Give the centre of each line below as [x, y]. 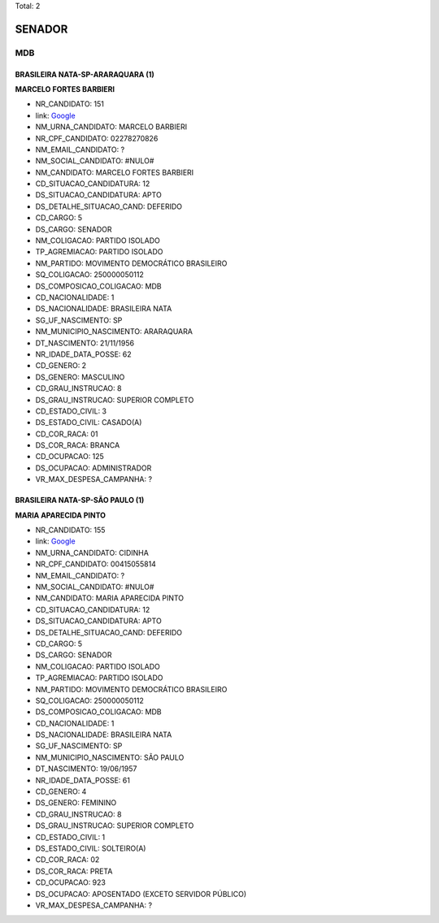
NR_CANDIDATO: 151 [70, 104]
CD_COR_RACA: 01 [67, 434]
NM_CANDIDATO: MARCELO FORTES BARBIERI [115, 172]
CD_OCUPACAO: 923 [70, 882]
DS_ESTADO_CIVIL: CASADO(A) [89, 422]
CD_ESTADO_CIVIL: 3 [71, 411]
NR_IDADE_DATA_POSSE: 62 [83, 354]
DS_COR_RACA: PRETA [74, 871]
